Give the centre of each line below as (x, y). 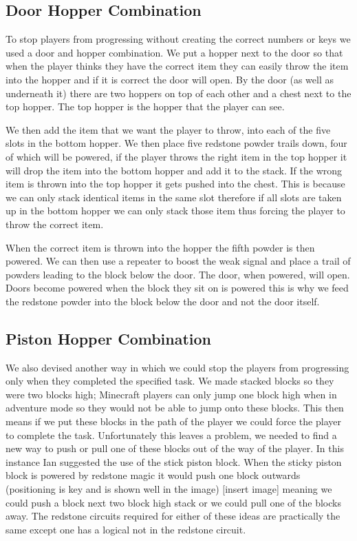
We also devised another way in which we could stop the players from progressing (177, 367)
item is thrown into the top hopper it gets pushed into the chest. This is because (175, 184)
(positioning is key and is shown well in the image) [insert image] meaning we (169, 489)
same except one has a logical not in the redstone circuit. (126, 529)
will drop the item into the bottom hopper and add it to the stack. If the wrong (174, 170)
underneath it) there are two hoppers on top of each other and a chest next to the (178, 93)
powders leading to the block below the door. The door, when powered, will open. (178, 274)
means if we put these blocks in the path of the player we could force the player (173, 421)
